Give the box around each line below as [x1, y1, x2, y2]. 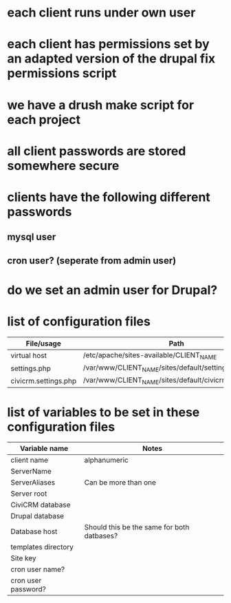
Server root [10, 489, 47, 498]
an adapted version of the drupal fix [7, 51, 216, 67]
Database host [10, 527, 58, 536]
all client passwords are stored [7, 143, 186, 159]
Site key [10, 553, 36, 563]
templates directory [10, 542, 74, 552]
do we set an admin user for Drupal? [7, 282, 218, 297]
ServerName [10, 467, 52, 476]
